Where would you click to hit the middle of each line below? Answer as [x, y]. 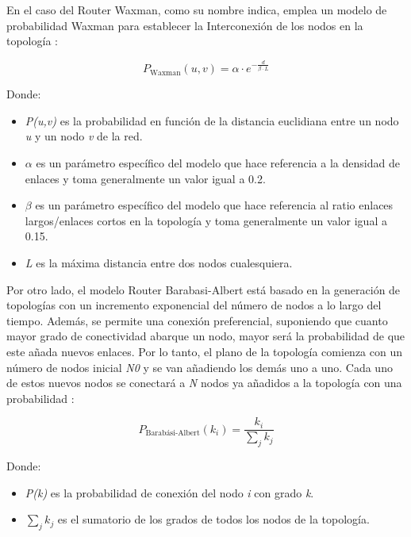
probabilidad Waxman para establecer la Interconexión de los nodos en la [185, 25]
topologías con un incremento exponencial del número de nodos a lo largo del [194, 305]
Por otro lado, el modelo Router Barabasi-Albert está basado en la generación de [204, 289]
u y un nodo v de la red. [84, 136]
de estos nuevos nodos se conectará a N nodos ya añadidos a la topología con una [204, 383]
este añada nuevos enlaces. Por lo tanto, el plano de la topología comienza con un [204, 351]
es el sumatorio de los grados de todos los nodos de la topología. [213, 519]
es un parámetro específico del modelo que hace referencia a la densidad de [218, 163]
